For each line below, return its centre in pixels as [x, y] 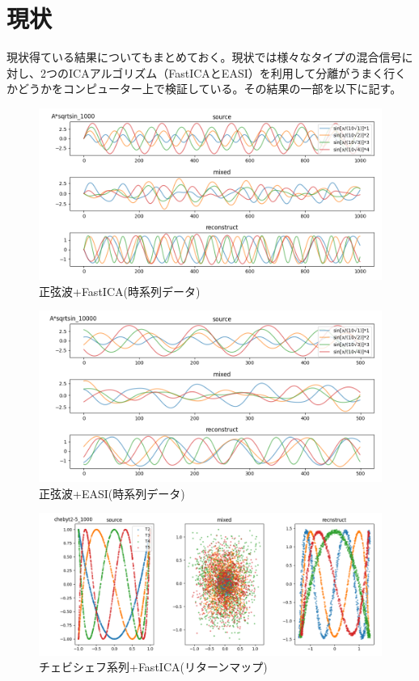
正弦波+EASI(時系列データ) [112, 493]
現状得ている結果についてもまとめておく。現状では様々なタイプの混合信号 [204, 57]
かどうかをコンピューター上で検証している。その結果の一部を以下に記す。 [204, 89]
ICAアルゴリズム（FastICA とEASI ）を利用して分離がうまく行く [237, 72]
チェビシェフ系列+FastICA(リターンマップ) [153, 667]
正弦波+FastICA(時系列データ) [120, 291]
